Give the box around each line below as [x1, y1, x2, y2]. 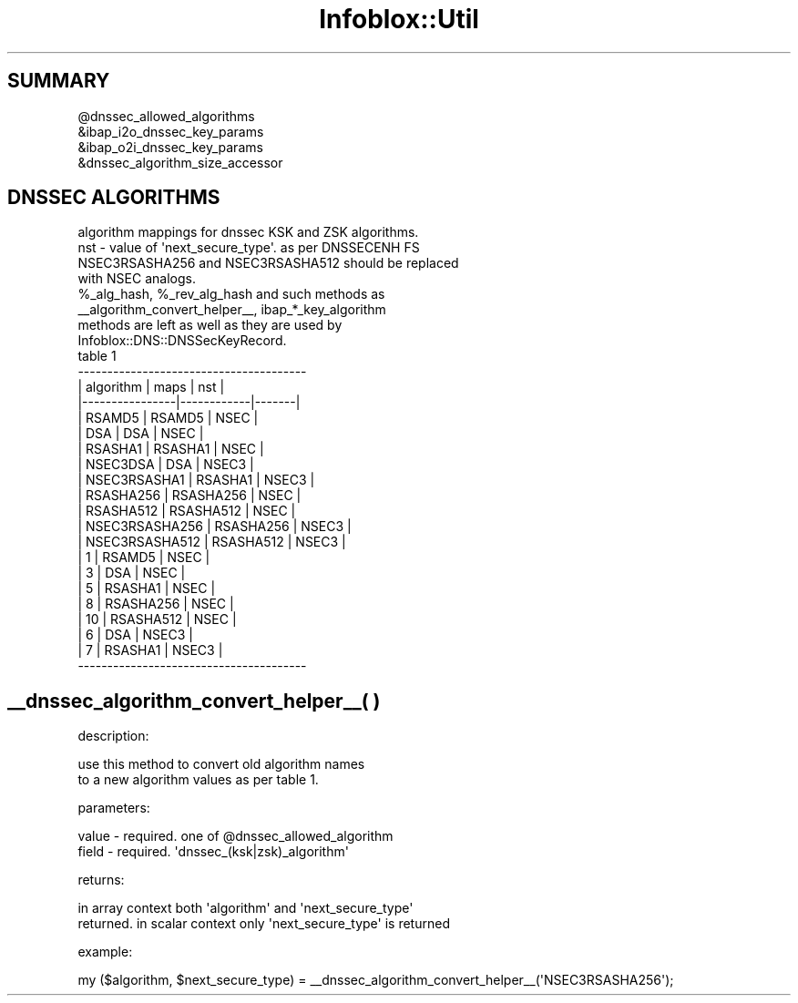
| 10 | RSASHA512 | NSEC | [77, 611, 237, 628]
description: [77, 728, 149, 744]
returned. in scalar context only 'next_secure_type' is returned [77, 916, 450, 932]
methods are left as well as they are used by [77, 317, 343, 333]
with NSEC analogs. [77, 271, 196, 287]
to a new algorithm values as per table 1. [77, 772, 319, 788]
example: [77, 944, 133, 960]
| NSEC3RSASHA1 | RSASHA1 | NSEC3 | [77, 472, 315, 488]
